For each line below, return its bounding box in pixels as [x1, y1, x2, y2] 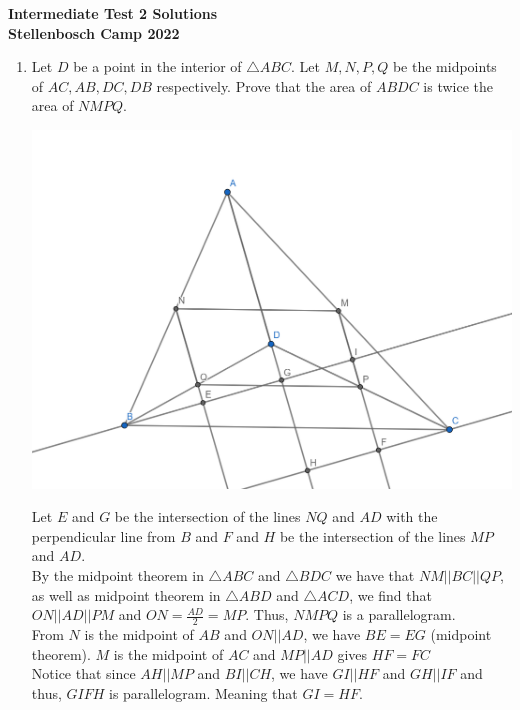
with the [386, 506, 438, 527]
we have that [335, 565, 415, 586]
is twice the [423, 75, 494, 96]
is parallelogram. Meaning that [109, 682, 298, 703]
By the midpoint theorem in [31, 565, 204, 586]
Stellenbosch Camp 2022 [8, 22, 180, 43]
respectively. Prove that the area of [156, 75, 372, 96]
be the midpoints [392, 56, 497, 77]
